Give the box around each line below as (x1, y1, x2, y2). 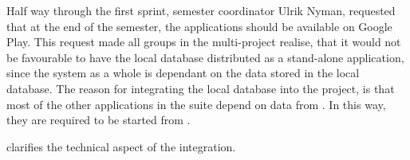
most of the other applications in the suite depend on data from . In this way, (6, 96, 386, 112)
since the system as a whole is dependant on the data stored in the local (6, 64, 360, 81)
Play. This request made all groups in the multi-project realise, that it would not (6, 33, 401, 50)
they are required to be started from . (6, 111, 191, 128)
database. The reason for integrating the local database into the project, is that (6, 80, 395, 96)
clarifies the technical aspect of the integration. (6, 138, 236, 154)
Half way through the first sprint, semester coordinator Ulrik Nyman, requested (6, 2, 396, 18)
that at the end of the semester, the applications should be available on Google (6, 18, 392, 34)
